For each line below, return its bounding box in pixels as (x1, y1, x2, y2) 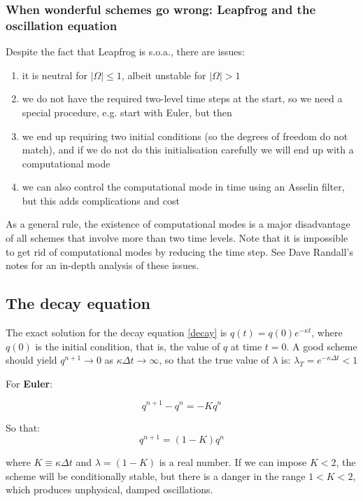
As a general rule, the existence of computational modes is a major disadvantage (6, 217, 350, 231)
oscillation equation (6, 16, 118, 34)
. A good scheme (286, 338, 357, 353)
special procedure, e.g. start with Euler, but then (22, 104, 232, 119)
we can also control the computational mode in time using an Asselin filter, (22, 179, 345, 194)
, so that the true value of (159, 352, 269, 367)
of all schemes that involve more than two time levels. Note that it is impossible (6, 231, 348, 245)
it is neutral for (22, 67, 87, 82)
